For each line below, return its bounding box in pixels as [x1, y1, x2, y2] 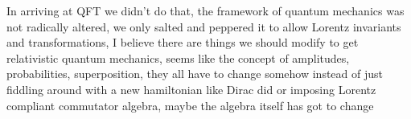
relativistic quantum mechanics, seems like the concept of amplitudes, [6, 49, 350, 66]
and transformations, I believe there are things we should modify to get [6, 34, 359, 51]
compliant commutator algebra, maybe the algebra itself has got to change [6, 96, 374, 113]
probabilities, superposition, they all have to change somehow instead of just [6, 65, 384, 82]
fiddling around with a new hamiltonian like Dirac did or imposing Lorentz [6, 80, 376, 97]
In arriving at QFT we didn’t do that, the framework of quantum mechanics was [6, 2, 405, 18]
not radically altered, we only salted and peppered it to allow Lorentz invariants [6, 18, 401, 35]
